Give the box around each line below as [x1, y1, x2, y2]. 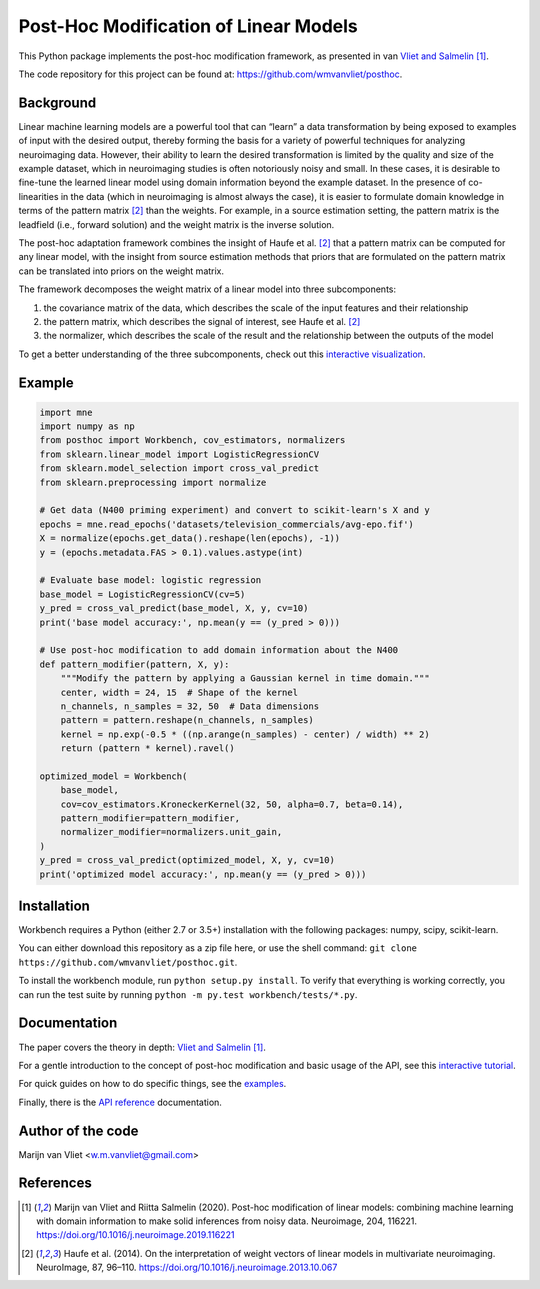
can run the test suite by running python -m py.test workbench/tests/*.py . [18, 988, 358, 1000]
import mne [39, 406, 93, 418]
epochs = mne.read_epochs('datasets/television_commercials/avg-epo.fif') [39, 518, 415, 530]
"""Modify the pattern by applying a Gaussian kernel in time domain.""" [60, 673, 430, 684]
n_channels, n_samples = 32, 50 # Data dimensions [60, 700, 320, 712]
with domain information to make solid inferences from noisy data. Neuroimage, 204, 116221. [36, 1215, 418, 1227]
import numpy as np [39, 421, 135, 432]
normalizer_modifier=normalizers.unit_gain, [60, 826, 283, 838]
